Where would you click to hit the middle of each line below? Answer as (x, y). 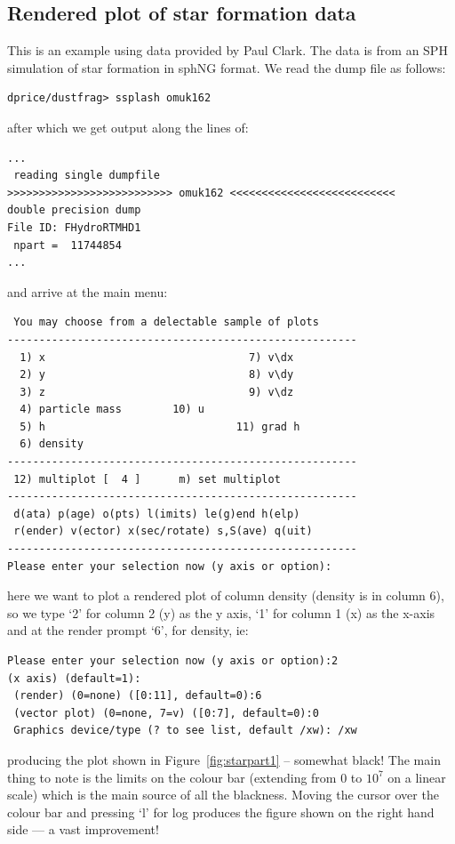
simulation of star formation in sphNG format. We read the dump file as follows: (227, 67)
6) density (52, 444)
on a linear (417, 777)
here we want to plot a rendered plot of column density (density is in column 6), (226, 595)
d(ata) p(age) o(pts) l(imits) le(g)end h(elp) (157, 514)
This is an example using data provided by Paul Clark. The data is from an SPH (227, 50)
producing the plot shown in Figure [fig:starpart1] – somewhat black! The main (224, 759)
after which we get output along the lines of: (128, 127)
